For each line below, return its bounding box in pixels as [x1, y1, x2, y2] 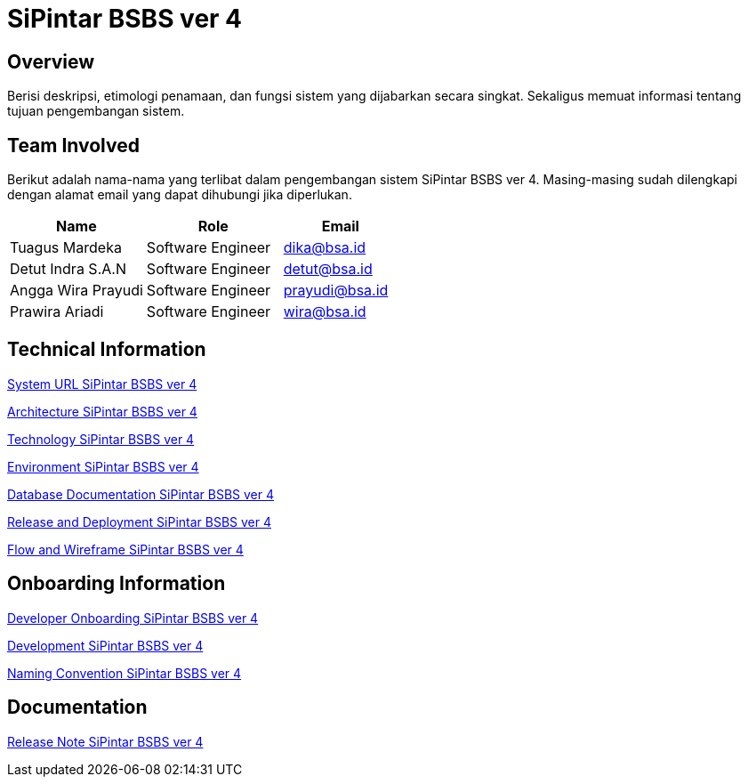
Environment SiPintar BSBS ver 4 [7, 458, 199, 474]
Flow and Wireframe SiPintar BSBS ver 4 [7, 541, 244, 557]
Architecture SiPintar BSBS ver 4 [7, 403, 197, 419]
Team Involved [7, 133, 140, 157]
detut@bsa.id [283, 260, 373, 279]
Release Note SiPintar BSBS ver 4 [7, 733, 204, 749]
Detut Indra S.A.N [10, 260, 126, 279]
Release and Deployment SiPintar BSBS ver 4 [7, 513, 272, 529]
